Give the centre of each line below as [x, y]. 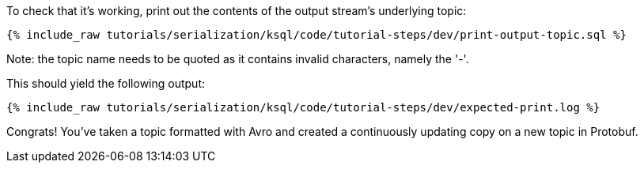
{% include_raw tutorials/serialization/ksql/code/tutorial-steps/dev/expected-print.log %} [303, 107]
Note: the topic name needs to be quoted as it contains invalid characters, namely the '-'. [238, 59]
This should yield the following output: [106, 83]
